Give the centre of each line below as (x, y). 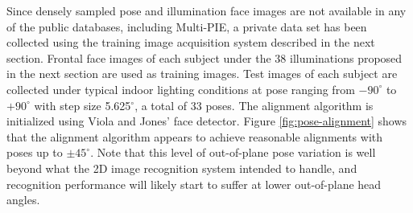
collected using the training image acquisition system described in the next (191, 42)
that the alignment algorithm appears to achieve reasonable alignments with (195, 136)
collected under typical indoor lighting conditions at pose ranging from (181, 89)
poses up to (35, 152)
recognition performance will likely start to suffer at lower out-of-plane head (194, 184)
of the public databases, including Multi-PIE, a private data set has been (187, 26)
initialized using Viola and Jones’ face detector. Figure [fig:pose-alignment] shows (207, 121)
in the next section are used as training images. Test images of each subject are (202, 74)
